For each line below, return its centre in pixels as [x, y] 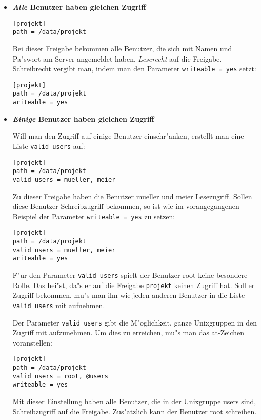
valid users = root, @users [60, 376]
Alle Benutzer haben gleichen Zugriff [79, 7]
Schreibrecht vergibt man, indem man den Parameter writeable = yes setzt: [134, 69]
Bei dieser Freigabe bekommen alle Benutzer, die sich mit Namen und [122, 48]
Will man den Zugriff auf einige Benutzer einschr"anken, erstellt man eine [128, 136]
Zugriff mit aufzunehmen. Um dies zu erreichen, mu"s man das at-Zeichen [128, 332]
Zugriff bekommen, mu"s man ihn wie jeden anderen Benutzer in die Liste [129, 295]
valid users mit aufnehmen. [59, 305]
